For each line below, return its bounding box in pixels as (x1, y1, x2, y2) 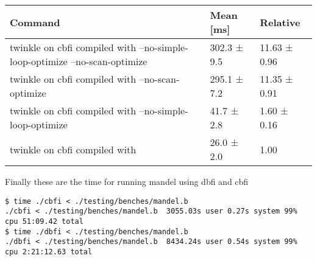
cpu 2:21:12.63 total (5, 247, 93, 256)
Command (10, 15, 60, 29)
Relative (260, 15, 301, 29)
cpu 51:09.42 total (5, 217, 84, 226)
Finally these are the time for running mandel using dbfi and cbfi (5, 175, 249, 187)
